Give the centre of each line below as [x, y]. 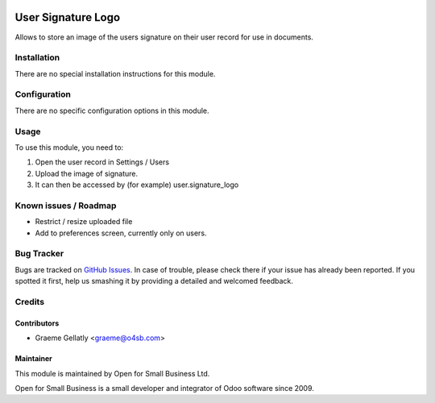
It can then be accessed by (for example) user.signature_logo [137, 185]
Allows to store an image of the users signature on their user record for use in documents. [164, 37]
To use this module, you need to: [69, 147]
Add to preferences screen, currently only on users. [121, 233]
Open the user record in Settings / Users [102, 162]
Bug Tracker [39, 254]
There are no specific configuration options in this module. [112, 110]
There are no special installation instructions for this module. [115, 73]
